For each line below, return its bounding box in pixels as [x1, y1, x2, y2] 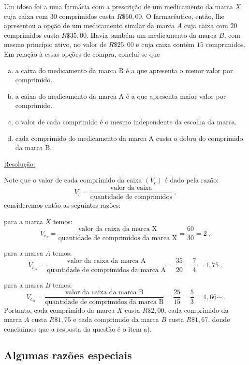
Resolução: [4, 158, 35, 168]
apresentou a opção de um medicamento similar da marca [4, 20, 175, 30]
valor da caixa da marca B [65, 289, 144, 296]
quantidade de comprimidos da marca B [45, 298, 164, 305]
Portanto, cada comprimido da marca [4, 304, 115, 315]
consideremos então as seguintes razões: [4, 199, 121, 210]
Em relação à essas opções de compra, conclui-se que [4, 48, 160, 59]
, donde [208, 314, 230, 324]
